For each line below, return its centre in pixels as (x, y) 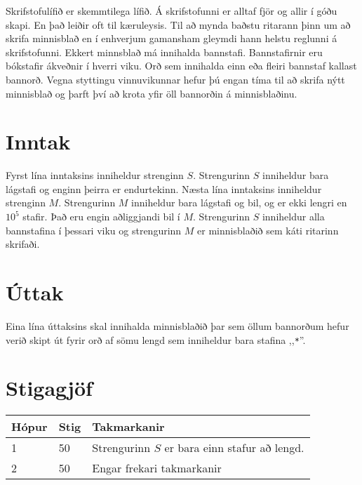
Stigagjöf (49, 388)
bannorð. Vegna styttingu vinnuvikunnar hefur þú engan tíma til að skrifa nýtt (175, 79)
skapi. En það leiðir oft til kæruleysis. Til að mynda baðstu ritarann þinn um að (178, 24)
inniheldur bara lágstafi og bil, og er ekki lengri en (239, 202)
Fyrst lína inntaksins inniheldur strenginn (95, 175)
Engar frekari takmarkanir (157, 468)
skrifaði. (23, 244)
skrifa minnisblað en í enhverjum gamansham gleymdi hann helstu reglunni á (172, 38)
